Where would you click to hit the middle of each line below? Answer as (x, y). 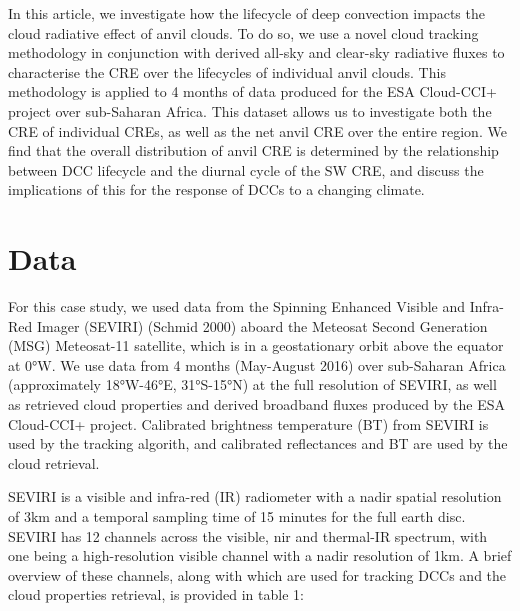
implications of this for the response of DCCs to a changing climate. (216, 189)
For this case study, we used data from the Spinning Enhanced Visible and (237, 306)
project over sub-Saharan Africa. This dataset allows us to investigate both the (250, 110)
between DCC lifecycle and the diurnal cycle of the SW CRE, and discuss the (246, 169)
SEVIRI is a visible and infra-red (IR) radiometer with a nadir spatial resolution (255, 496)
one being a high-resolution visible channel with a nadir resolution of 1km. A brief (260, 555)
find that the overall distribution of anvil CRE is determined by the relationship (253, 150)
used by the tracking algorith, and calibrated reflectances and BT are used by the (258, 443)
